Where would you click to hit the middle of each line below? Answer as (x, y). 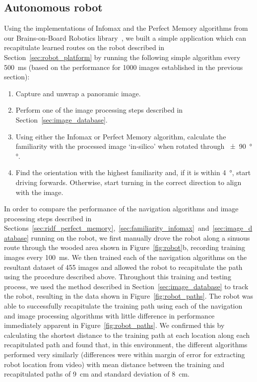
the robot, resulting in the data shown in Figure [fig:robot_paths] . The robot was (129, 296)
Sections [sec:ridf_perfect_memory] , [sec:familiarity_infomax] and (107, 228)
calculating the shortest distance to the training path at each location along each (127, 335)
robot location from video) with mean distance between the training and (114, 364)
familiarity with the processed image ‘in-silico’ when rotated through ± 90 (131, 146)
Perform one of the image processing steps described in (99, 110)
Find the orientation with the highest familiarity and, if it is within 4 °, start (133, 172)
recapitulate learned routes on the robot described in (84, 47)
